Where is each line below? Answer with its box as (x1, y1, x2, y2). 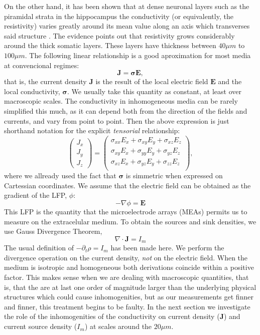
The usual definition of (4, 242, 74, 253)
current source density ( (4, 321, 77, 331)
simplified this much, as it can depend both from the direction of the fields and (4, 105, 247, 116)
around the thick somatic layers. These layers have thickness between (4, 40, 216, 51)
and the (218, 76, 242, 87)
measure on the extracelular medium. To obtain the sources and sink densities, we (4, 216, 256, 226)
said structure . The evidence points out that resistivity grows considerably (4, 30, 235, 41)
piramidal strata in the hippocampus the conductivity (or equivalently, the (4, 11, 233, 21)
